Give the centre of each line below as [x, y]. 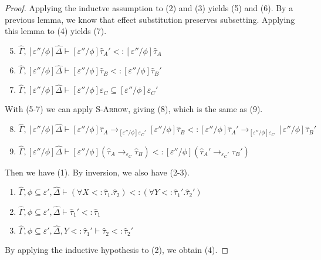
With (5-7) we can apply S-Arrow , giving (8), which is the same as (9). [134, 109]
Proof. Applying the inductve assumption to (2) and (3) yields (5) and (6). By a [149, 8]
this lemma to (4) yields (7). [56, 31]
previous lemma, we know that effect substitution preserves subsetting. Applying [150, 19]
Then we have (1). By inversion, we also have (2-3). [97, 172]
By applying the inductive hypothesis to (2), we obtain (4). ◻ [117, 249]
